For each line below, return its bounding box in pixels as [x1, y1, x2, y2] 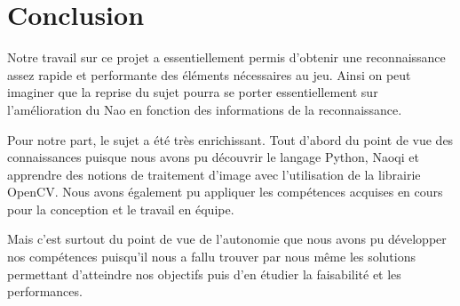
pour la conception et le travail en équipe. [7, 199, 234, 218]
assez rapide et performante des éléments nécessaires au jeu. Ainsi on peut [7, 65, 411, 84]
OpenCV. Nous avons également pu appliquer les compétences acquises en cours [7, 182, 443, 201]
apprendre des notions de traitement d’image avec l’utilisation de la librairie [7, 165, 421, 183]
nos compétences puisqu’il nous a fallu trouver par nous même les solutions [7, 247, 416, 266]
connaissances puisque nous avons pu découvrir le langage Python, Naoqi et [7, 148, 419, 166]
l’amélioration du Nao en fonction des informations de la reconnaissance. [7, 100, 402, 118]
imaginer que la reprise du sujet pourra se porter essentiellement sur [7, 83, 378, 101]
